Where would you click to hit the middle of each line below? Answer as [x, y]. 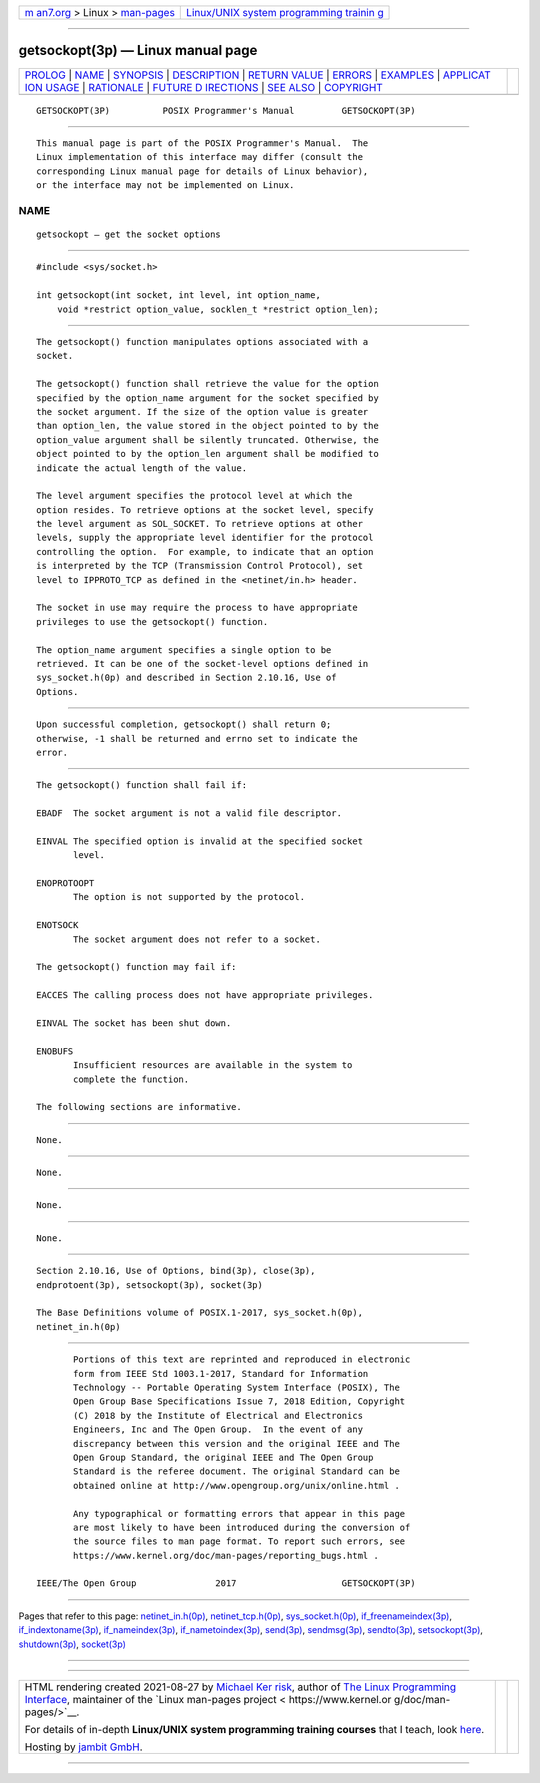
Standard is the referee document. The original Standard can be [236, 1471]
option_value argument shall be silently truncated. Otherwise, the [207, 439]
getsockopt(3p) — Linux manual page [138, 50]
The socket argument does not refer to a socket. [197, 939]
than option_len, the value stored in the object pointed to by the [207, 426]
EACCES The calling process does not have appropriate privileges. [205, 995]
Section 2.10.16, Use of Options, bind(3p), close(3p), [176, 1271]
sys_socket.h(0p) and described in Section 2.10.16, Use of [186, 678]
